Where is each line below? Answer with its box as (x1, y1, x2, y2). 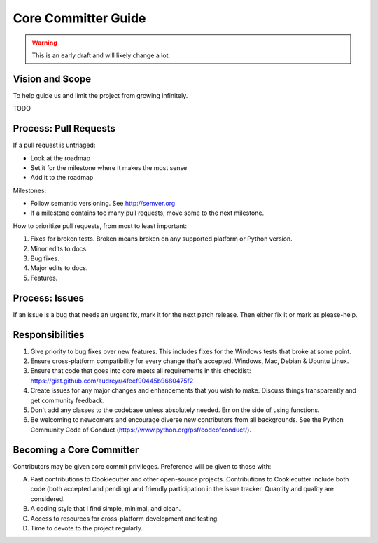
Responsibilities (13, 329, 85, 341)
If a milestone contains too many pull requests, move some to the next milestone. (30, 209, 265, 217)
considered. (30, 494, 65, 503)
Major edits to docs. (30, 264, 88, 272)
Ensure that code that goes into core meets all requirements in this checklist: (30, 367, 251, 375)
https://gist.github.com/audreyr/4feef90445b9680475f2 (30, 376, 194, 385)
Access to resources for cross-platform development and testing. (30, 514, 220, 523)
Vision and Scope (13, 73, 91, 85)
